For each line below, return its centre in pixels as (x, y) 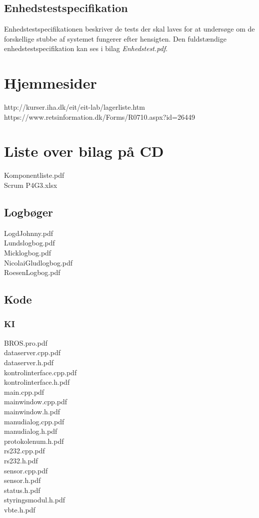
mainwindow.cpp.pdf (36, 402)
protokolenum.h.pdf (34, 441)
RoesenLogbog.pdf (32, 272)
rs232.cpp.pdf (24, 451)
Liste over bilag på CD (84, 151)
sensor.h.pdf (22, 480)
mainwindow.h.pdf (32, 411)
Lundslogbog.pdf (29, 243)
